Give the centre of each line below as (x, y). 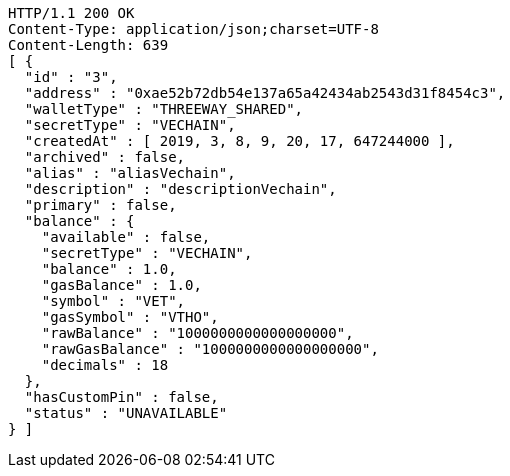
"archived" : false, (105, 157)
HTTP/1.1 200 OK (71, 13)
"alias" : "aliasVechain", (130, 173)
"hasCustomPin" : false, (121, 397)
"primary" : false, (100, 205)
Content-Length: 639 (88, 45)
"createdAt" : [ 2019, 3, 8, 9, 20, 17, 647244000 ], (239, 141)
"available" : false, (126, 237)
